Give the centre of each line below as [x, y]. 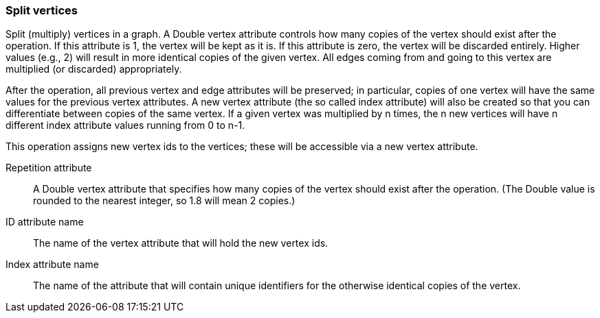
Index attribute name [52, 265]
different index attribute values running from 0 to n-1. [125, 125]
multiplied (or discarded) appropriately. [94, 69]
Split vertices [42, 10]
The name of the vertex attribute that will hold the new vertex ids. [181, 243]
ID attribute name [45, 222]
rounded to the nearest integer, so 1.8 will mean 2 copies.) [164, 201]
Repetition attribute [49, 168]
